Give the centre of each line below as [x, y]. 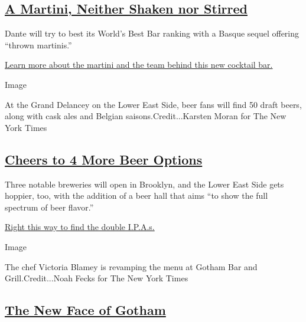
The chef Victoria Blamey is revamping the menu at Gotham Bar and [131, 266]
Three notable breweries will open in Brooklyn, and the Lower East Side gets [144, 184]
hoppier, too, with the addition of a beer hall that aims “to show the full [136, 195]
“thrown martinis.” [38, 45]
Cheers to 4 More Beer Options [104, 159]
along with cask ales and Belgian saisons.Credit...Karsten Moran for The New [146, 116]
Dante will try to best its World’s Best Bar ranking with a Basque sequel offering [152, 33]
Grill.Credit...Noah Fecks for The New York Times [97, 278]
